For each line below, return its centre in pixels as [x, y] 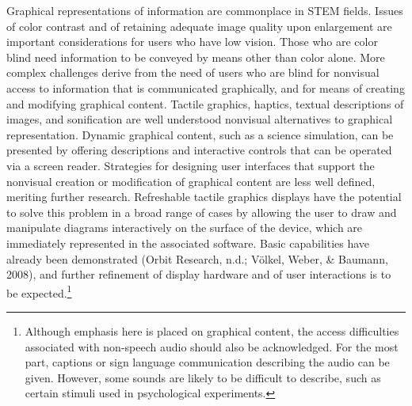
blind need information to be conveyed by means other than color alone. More [196, 57]
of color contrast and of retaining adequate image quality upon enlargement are [199, 26]
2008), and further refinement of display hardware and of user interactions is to [199, 274]
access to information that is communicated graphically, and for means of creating [206, 87]
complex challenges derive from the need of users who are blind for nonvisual [193, 72]
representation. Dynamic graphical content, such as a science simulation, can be [200, 134]
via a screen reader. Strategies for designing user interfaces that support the [191, 165]
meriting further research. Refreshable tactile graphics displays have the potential [204, 197]
